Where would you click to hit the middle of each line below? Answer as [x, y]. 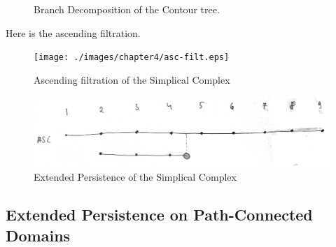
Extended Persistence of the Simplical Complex [135, 177]
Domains [38, 235]
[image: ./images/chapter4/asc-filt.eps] [132, 58]
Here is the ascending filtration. [73, 32]
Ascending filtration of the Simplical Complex [132, 79]
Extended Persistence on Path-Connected [159, 215]
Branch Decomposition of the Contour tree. [127, 9]
